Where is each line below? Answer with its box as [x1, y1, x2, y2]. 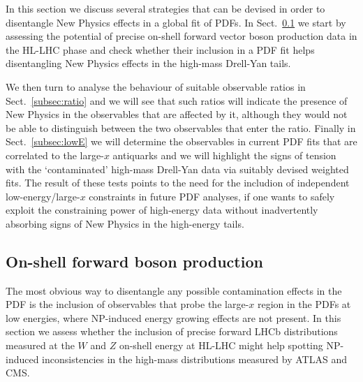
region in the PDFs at [257, 297, 351, 311]
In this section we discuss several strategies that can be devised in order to [6, 1, 325, 15]
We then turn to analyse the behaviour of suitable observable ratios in [6, 79, 306, 94]
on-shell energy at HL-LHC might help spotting [119, 338, 323, 353]
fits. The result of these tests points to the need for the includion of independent [6, 175, 350, 190]
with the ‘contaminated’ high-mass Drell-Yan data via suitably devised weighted [6, 161, 349, 176]
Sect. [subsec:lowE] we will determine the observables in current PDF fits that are [6, 134, 357, 149]
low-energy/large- [6, 189, 80, 203]
